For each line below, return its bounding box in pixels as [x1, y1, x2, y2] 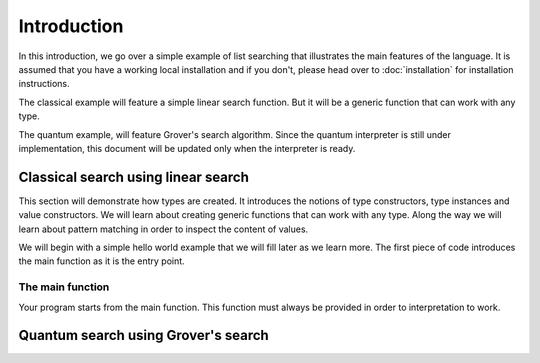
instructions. [18, 78, 70, 90]
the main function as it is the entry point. [18, 255, 185, 267]
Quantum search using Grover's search [18, 327, 269, 344]
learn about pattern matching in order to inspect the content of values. [18, 223, 309, 235]
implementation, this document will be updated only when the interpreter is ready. [18, 142, 356, 154]
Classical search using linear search [18, 168, 250, 185]
